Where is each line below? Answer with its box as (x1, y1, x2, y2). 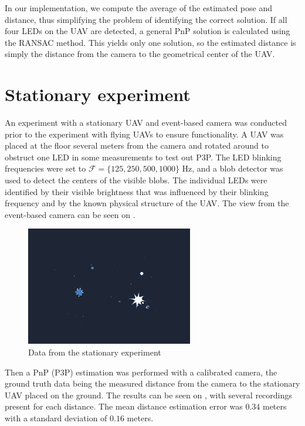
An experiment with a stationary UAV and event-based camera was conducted (5, 116, 287, 129)
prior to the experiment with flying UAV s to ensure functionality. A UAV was (5, 128, 284, 140)
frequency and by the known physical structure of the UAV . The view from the (5, 197, 289, 209)
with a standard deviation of (5, 411, 107, 424)
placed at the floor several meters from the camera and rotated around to (5, 139, 269, 152)
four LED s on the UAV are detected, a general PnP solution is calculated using (5, 25, 290, 37)
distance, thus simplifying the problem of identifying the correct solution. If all (5, 13, 287, 25)
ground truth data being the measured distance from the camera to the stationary (5, 377, 300, 390)
